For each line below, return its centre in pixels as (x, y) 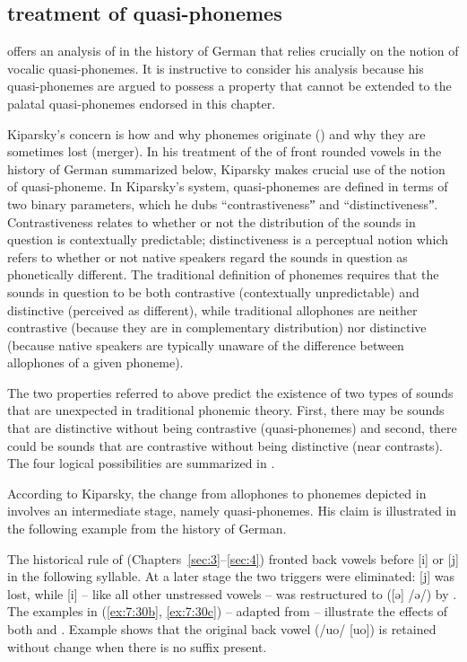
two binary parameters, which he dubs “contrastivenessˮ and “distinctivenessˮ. (223, 203)
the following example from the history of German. (147, 529)
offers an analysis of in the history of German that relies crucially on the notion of (233, 51)
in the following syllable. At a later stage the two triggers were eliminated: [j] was (231, 576)
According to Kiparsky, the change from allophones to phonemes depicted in (217, 493)
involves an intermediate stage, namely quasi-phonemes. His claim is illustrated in (232, 511)
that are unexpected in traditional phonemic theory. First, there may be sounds (226, 410)
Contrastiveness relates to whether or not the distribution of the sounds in (212, 221)
